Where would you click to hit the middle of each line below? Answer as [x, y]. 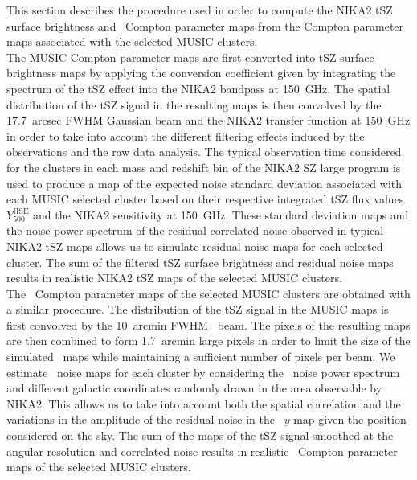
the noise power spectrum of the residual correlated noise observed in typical [195, 230]
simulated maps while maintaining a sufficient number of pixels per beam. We [201, 357]
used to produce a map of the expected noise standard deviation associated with [204, 183]
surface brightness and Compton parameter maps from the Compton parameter [205, 25]
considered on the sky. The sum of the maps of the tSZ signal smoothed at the [200, 435]
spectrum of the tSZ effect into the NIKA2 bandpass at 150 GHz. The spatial [198, 88]
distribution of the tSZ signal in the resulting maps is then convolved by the [194, 104]
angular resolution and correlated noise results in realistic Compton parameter [202, 451]
